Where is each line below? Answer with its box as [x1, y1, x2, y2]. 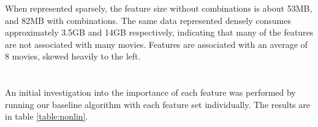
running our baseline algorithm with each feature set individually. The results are [5, 98, 310, 110]
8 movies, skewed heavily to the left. [5, 50, 141, 63]
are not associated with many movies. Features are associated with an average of [5, 37, 308, 50]
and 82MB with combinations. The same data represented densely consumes [5, 13, 291, 26]
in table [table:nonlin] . [5, 110, 88, 123]
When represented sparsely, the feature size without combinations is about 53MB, [5, 2, 312, 14]
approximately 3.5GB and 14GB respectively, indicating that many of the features [5, 26, 314, 39]
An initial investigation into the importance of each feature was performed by [5, 86, 296, 99]
